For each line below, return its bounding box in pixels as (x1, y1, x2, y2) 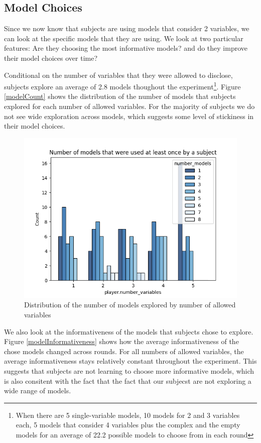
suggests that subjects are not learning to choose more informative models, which (4, 365, 254, 376)
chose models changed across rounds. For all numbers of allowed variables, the (4, 346, 244, 356)
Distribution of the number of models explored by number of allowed (24, 299, 236, 310)
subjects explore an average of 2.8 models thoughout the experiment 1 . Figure (4, 80, 241, 91)
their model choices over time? (4, 52, 98, 63)
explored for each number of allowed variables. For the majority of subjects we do (4, 101, 255, 112)
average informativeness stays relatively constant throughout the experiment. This (4, 356, 257, 366)
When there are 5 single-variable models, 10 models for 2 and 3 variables (16, 409, 240, 420)
